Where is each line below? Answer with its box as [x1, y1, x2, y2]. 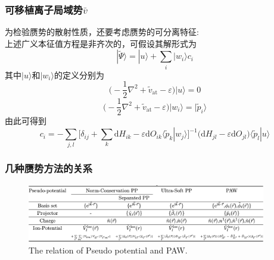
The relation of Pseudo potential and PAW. [29, 244, 188, 256]
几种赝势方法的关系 [5, 161, 93, 176]
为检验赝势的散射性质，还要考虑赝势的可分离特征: [5, 26, 199, 38]
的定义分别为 [54, 68, 104, 81]
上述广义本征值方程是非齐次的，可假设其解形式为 [5, 37, 197, 49]
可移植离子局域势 [5, 2, 83, 17]
